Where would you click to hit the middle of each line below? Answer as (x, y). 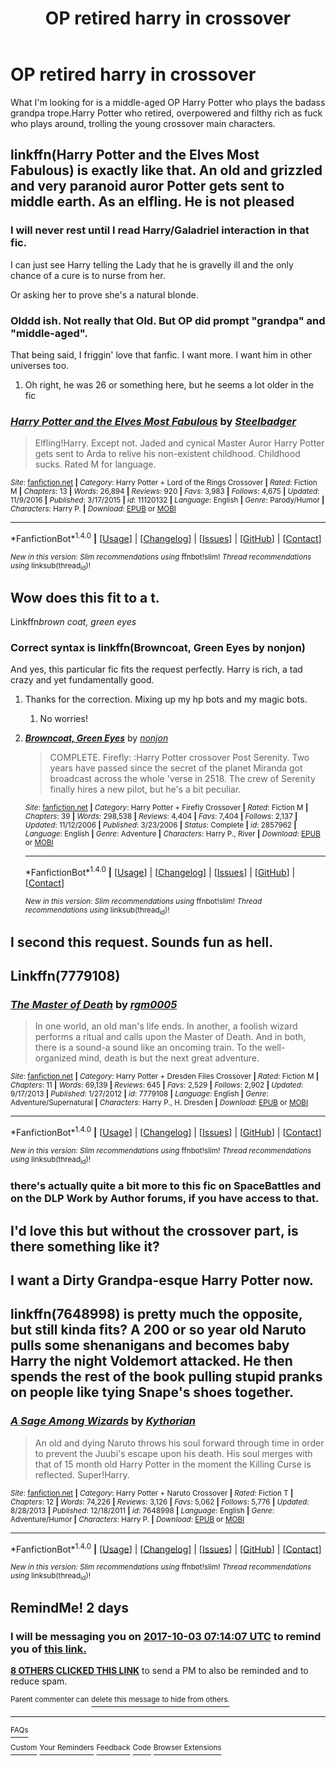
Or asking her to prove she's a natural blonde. (104, 294)
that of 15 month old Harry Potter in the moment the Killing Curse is (173, 1464)
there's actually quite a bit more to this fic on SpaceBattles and (166, 1186)
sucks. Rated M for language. (95, 464)
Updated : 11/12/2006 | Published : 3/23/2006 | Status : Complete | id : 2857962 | (160, 825)
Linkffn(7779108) (65, 976)
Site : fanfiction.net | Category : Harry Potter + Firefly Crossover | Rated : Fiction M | (166, 808)
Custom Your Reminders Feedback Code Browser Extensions (116, 1748)
